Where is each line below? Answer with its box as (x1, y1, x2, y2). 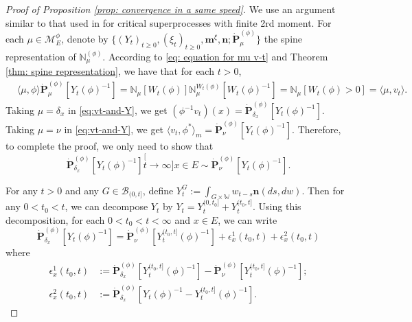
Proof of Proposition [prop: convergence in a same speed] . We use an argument (5, 2, 336, 16)
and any (65, 183, 99, 197)
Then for (307, 183, 345, 197)
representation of (5, 49, 76, 63)
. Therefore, (292, 122, 341, 136)
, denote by (61, 31, 108, 45)
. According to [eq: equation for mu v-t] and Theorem (102, 49, 328, 63)
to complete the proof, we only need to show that (5, 138, 214, 152)
